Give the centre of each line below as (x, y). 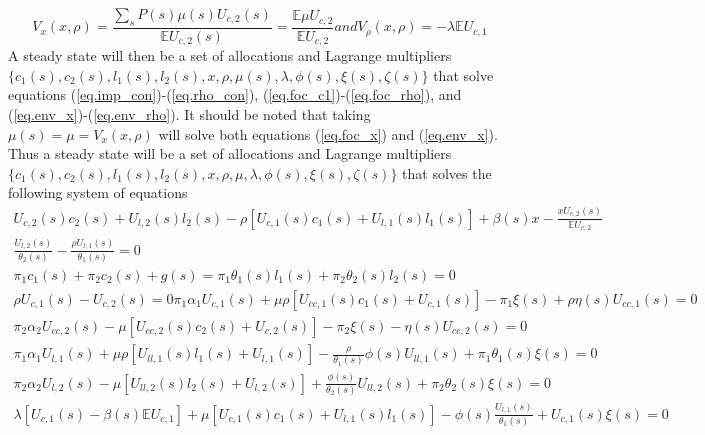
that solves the (447, 172)
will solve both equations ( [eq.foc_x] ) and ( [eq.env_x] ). (328, 133)
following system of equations (98, 192)
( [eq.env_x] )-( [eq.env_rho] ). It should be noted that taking (189, 114)
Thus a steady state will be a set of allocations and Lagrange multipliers (230, 153)
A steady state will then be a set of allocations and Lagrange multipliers (230, 55)
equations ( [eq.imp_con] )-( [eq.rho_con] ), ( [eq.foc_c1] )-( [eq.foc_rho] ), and (235, 94)
